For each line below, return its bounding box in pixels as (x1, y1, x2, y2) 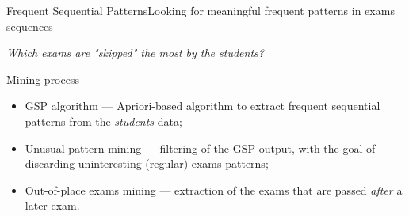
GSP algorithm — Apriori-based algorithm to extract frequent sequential (25, 97, 380, 114)
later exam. (25, 197, 80, 214)
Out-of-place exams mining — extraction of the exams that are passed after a (25, 181, 403, 198)
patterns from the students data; (25, 112, 182, 129)
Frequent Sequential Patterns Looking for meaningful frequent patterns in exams (6, 2, 395, 18)
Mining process (6, 70, 79, 87)
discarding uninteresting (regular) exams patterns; (25, 155, 269, 172)
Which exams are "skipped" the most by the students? (6, 44, 264, 61)
